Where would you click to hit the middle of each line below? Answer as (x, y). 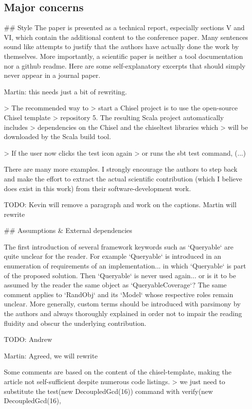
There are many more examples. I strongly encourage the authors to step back (121, 169)
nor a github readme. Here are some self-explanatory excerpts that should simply (125, 65)
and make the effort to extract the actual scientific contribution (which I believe (123, 178)
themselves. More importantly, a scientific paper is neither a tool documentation (124, 56)
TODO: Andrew (28, 339)
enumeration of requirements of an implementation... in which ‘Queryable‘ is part (125, 266)
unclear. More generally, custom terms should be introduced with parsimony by (122, 304)
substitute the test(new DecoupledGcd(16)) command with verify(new (108, 391)
